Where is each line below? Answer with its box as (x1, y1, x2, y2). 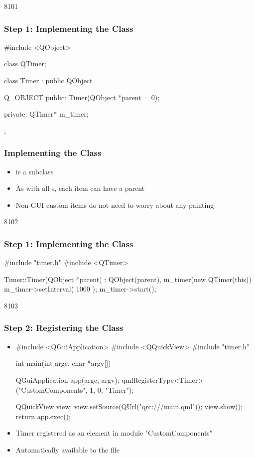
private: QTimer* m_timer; (4, 109, 89, 119)
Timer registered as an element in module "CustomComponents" (15, 428, 213, 438)
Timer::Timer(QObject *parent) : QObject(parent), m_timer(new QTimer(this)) (4, 274, 252, 284)
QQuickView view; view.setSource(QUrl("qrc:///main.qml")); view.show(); (15, 401, 243, 412)
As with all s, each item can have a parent (15, 183, 145, 193)
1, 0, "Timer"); (90, 384, 134, 395)
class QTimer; (4, 58, 46, 69)
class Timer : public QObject (4, 75, 93, 85)
